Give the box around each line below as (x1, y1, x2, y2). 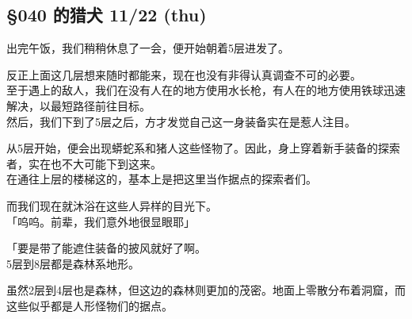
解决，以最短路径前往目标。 (6, 97, 151, 113)
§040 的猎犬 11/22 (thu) (6, 2, 207, 27)
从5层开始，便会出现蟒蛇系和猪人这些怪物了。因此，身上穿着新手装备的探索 (6, 140, 400, 156)
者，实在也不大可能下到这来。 (6, 155, 162, 171)
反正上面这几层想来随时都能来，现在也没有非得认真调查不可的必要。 (6, 66, 361, 83)
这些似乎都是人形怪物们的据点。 (6, 297, 173, 313)
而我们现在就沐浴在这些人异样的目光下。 (6, 197, 217, 213)
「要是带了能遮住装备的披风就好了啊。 (6, 240, 206, 256)
